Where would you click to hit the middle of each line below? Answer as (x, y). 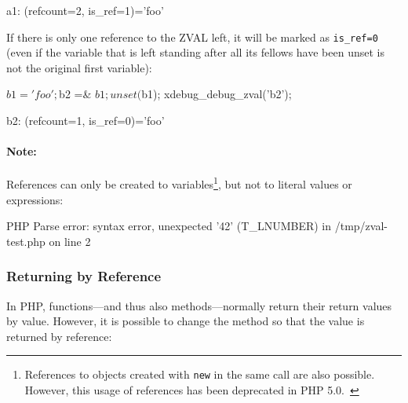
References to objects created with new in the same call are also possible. (200, 374)
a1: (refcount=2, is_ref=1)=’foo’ (85, 10)
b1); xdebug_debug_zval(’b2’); (217, 94)
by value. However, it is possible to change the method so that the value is (186, 321)
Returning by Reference (84, 276)
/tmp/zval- (361, 226)
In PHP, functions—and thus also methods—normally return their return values (199, 305)
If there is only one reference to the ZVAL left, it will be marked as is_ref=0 (192, 37)
